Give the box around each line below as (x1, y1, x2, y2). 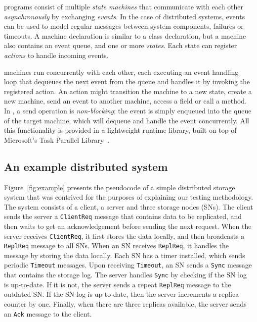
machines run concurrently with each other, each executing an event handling (4, 66, 239, 77)
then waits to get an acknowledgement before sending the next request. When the (4, 220, 252, 231)
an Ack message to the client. (4, 308, 92, 319)
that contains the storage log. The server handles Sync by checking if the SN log (4, 269, 247, 280)
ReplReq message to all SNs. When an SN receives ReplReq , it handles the (4, 240, 229, 251)
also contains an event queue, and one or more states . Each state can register (4, 40, 237, 51)
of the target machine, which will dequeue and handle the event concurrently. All (4, 115, 249, 125)
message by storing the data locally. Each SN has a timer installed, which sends (4, 250, 245, 260)
